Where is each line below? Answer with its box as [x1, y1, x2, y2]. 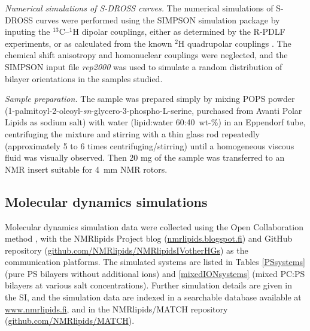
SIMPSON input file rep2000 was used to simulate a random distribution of [5, 60, 282, 73]
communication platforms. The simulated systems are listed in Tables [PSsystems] [5, 255, 305, 268]
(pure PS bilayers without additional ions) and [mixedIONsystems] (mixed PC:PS [5, 267, 305, 279]
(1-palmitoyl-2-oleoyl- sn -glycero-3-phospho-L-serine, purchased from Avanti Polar [5, 104, 302, 116]
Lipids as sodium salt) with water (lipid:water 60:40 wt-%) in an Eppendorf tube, [5, 116, 306, 128]
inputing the [5, 25, 50, 38]
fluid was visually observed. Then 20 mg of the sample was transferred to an [5, 151, 285, 164]
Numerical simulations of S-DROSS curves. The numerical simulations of [5, 2, 273, 14]
